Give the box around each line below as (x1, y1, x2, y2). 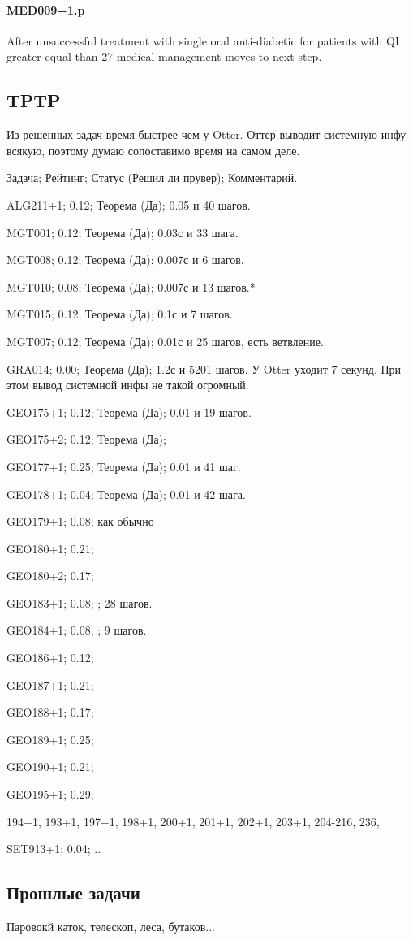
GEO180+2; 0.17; (6, 567, 94, 584)
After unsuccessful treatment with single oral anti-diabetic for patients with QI (6, 32, 399, 49)
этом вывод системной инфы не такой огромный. (6, 376, 249, 393)
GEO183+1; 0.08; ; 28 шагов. (6, 594, 153, 611)
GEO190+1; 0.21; (6, 758, 94, 775)
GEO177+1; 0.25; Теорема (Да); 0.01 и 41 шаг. (6, 457, 241, 474)
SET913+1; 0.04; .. (6, 840, 101, 857)
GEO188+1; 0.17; (6, 704, 94, 721)
